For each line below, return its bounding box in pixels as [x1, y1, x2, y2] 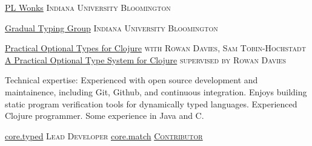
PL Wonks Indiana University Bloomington [5, 1, 171, 13]
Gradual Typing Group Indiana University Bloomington [5, 21, 218, 34]
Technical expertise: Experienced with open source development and [5, 74, 258, 86]
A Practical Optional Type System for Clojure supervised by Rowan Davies [5, 53, 287, 66]
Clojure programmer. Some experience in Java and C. [5, 109, 204, 122]
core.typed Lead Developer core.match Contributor [5, 129, 203, 142]
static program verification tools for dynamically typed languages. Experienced [5, 97, 297, 110]
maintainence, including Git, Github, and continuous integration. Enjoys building [5, 85, 307, 98]
